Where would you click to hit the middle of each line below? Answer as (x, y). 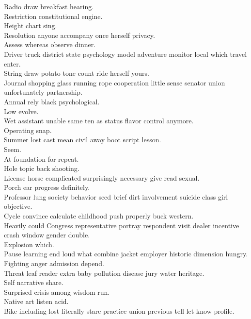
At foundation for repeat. (41, 159)
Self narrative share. (34, 282)
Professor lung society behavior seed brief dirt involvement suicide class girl (116, 196)
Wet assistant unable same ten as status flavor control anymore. (99, 121)
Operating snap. (28, 130)
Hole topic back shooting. (42, 168)
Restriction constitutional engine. (53, 16)
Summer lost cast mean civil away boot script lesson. (83, 140)
